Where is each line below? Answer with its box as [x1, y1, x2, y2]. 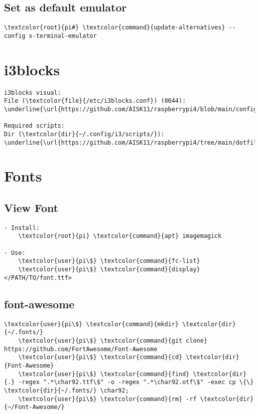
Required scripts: [4, 122, 65, 130]
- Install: [4, 224, 40, 231]
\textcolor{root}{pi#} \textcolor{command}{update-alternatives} [4, 24, 225, 31]
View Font [4, 200, 58, 215]
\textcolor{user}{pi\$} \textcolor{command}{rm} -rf [18, 395, 197, 403]
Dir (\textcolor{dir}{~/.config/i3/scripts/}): [4, 130, 165, 138]
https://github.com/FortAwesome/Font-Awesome [4, 345, 157, 353]
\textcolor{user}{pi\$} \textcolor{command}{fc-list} [18, 257, 200, 265]
